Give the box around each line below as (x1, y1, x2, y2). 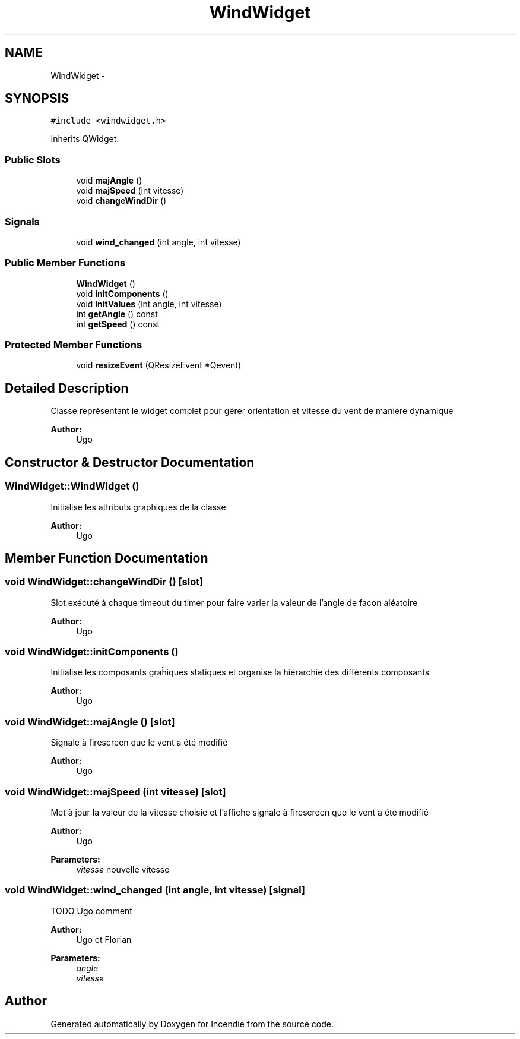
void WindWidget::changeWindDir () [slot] (5, 576, 204, 588)
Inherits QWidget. (50, 134, 119, 144)
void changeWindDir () (76, 195, 167, 206)
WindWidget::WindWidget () (5, 480, 139, 492)
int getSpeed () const (76, 318, 160, 329)
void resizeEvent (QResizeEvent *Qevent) (76, 360, 242, 371)
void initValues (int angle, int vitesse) (76, 298, 222, 309)
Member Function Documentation (5, 550, 208, 566)
